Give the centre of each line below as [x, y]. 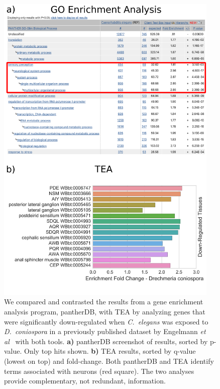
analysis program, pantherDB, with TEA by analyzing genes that [105, 312]
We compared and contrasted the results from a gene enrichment [104, 302]
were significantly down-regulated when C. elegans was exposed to [106, 321]
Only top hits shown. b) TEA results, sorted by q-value [110, 351]
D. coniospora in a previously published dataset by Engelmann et [105, 331]
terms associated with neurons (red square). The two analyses [99, 371]
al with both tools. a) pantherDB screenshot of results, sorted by [106, 341]
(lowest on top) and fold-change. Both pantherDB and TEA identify [109, 361]
